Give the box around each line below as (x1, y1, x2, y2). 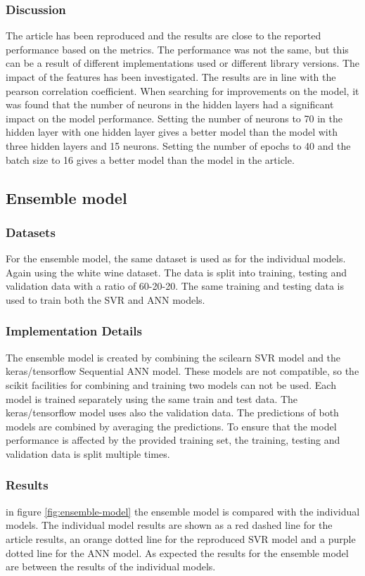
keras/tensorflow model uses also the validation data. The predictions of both (6, 405, 339, 420)
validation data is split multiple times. (6, 446, 170, 461)
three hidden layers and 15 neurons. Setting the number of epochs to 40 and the (6, 138, 351, 153)
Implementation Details (6, 322, 142, 340)
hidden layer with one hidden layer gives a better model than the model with (6, 124, 338, 139)
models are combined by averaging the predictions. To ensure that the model (6, 418, 337, 433)
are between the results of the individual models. (6, 559, 216, 574)
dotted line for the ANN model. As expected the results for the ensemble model (6, 545, 349, 560)
